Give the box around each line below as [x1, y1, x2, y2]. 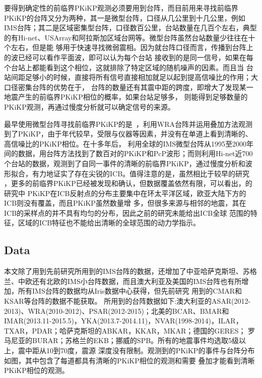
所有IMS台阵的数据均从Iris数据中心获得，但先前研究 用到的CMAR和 [18, 286, 242, 296]
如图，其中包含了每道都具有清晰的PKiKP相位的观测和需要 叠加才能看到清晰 [4, 355, 255, 365]
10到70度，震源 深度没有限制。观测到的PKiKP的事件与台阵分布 [46, 345, 255, 356]
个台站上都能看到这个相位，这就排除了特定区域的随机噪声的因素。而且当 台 [4, 62, 253, 72]
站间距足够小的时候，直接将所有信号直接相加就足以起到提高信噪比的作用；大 [4, 72, 258, 82]
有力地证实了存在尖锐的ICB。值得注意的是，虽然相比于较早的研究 [32, 168, 250, 178]
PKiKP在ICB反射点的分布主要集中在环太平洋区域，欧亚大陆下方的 [27, 187, 246, 198]
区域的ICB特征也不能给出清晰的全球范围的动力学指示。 [18, 217, 201, 228]
